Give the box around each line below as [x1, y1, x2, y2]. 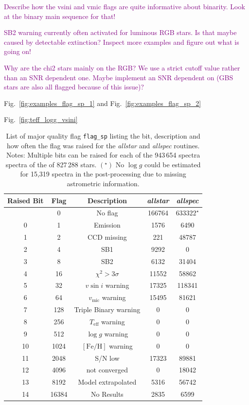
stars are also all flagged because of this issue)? [4, 82, 144, 92]
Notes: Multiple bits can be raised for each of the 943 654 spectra [6, 150, 200, 160]
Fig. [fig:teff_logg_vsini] [4, 114, 78, 124]
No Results [91, 389, 124, 399]
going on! [4, 46, 32, 56]
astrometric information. [67, 178, 140, 188]
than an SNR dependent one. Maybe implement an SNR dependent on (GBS [4, 72, 233, 82]
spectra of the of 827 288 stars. [5, 159, 97, 169]
